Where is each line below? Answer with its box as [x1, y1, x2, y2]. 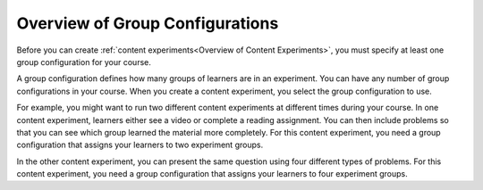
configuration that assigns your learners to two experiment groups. [16, 139, 264, 151]
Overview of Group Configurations [16, 13, 279, 33]
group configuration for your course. [16, 56, 151, 67]
